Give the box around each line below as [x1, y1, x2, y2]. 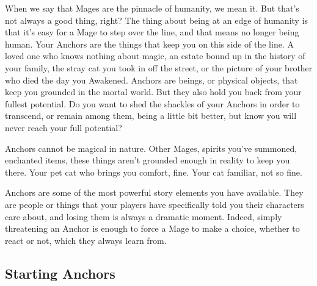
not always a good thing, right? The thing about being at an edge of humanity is [5, 13, 308, 26]
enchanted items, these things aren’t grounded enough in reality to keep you [5, 154, 290, 166]
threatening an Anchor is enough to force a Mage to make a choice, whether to [5, 222, 300, 235]
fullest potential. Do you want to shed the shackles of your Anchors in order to [5, 97, 300, 110]
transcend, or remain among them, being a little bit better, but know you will [5, 109, 297, 122]
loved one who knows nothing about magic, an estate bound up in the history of [5, 49, 305, 62]
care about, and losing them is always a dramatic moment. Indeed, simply [5, 210, 282, 223]
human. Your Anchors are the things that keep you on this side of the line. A [5, 37, 294, 50]
